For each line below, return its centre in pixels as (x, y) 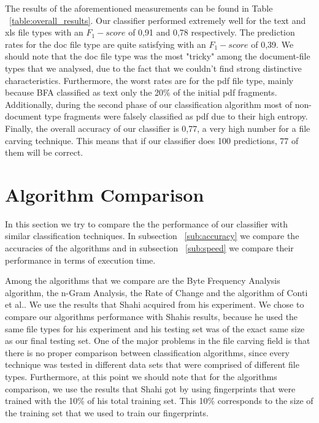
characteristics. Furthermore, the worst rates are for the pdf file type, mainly (149, 80)
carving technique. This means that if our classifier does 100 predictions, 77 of (152, 140)
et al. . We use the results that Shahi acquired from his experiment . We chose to (155, 304)
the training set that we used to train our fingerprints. (107, 412)
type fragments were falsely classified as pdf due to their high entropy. (176, 116)
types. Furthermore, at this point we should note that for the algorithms (141, 376)
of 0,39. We (272, 44)
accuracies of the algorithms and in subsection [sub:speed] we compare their (149, 248)
